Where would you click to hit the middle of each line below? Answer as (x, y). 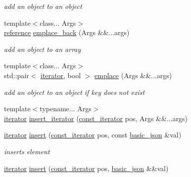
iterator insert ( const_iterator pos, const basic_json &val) (93, 135)
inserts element (27, 151)
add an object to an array (43, 49)
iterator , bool (61, 75)
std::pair (17, 75)
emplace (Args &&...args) (133, 75)
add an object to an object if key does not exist (74, 92)
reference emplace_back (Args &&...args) (67, 32)
